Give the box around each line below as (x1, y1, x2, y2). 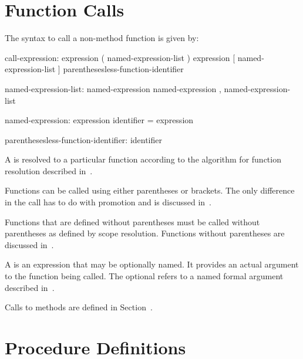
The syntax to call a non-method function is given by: (5, 32, 199, 44)
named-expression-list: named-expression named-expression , (5, 82, 221, 94)
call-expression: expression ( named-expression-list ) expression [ (5, 51, 235, 63)
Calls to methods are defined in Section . (5, 301, 153, 313)
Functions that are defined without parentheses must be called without (5, 215, 260, 228)
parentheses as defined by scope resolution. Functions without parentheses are (5, 227, 285, 239)
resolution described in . (5, 164, 93, 177)
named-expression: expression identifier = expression (5, 114, 194, 126)
